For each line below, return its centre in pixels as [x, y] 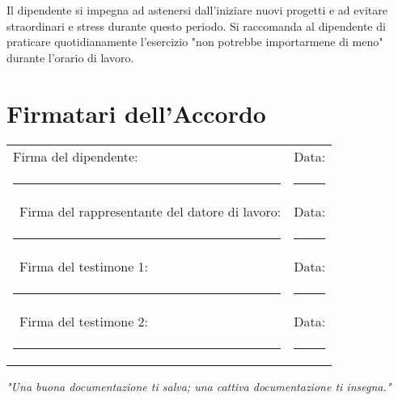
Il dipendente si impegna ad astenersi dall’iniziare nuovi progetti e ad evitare [197, 10]
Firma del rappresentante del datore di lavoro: [150, 211]
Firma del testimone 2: [84, 321]
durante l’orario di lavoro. [70, 57]
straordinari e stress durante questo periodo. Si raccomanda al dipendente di [196, 25]
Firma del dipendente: [76, 156]
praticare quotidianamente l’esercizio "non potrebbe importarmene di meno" [195, 42]
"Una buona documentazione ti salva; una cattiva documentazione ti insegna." [199, 386]
